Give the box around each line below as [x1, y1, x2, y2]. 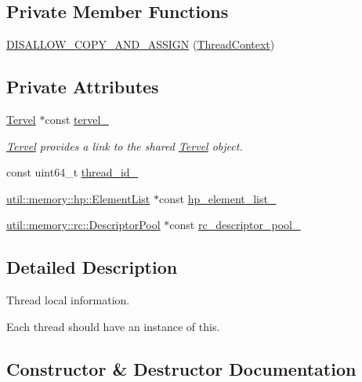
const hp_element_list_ [159, 190, 277, 206]
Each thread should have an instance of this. [6, 318, 220, 334]
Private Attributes [6, 75, 159, 99]
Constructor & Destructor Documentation [6, 356, 357, 380]
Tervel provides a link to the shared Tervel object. [6, 137, 243, 154]
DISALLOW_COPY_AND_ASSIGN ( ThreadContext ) [6, 36, 275, 53]
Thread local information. [6, 292, 130, 308]
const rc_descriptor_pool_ [169, 216, 301, 233]
